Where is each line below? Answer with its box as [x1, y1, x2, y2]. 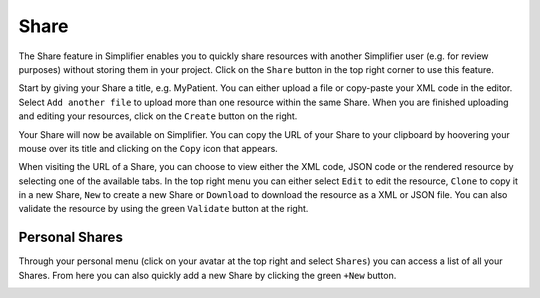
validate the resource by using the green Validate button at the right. [18, 203, 309, 215]
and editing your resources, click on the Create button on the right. [18, 110, 298, 122]
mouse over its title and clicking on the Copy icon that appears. [18, 142, 279, 154]
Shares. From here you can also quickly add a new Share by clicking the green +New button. [18, 269, 397, 281]
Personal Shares [18, 229, 124, 246]
